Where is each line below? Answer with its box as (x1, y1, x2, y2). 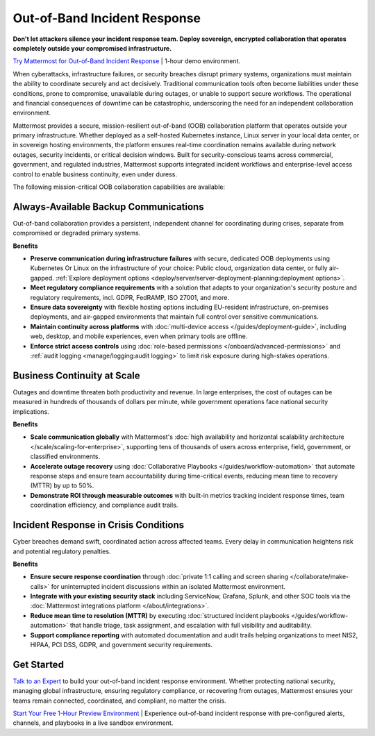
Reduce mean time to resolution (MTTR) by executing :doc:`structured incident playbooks (30, 611, 290, 619)
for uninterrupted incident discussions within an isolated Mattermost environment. (51, 582, 286, 590)
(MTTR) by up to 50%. (30, 481, 94, 490)
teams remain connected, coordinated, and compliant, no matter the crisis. (12, 696, 226, 705)
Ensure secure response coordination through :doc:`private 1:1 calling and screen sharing (30, 573, 289, 581)
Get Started (12, 658, 64, 670)
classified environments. (30, 452, 101, 461)
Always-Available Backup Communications (12, 201, 204, 212)
